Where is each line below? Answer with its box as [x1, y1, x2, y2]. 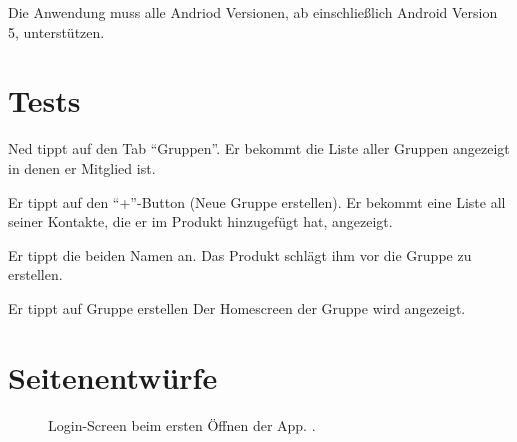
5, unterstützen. [8, 21, 105, 42]
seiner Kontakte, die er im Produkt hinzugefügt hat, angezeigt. [8, 211, 393, 232]
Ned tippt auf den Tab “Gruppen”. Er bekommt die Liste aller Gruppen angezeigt [8, 138, 510, 159]
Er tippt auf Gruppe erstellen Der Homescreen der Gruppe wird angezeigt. [8, 297, 466, 318]
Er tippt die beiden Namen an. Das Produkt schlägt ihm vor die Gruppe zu [8, 244, 472, 265]
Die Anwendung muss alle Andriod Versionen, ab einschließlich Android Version [8, 2, 498, 22]
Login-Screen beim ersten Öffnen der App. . [48, 414, 316, 435]
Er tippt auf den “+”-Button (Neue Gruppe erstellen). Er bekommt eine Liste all [8, 191, 506, 212]
